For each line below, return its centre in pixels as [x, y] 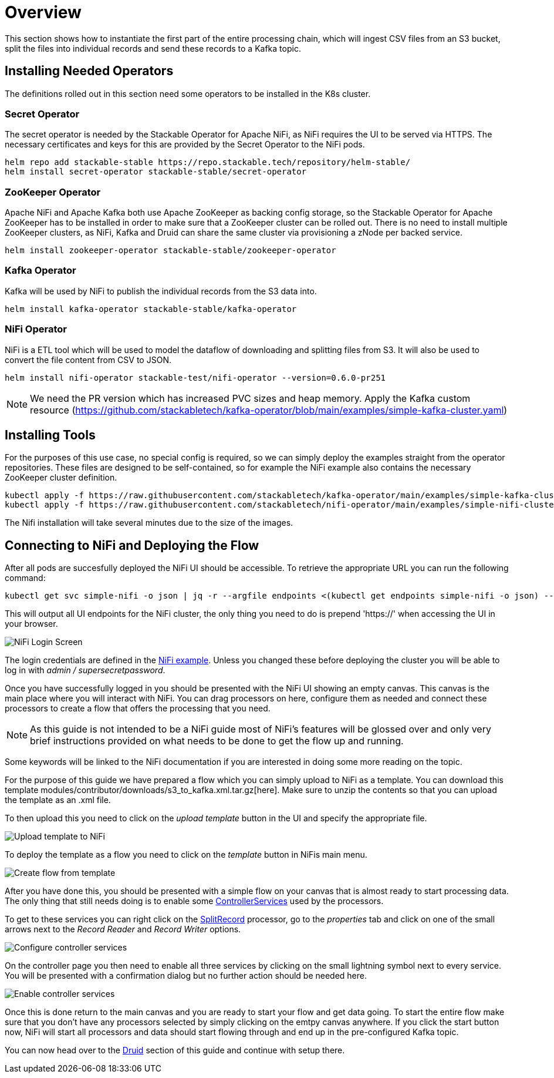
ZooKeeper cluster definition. [61, 478]
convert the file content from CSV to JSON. [88, 360]
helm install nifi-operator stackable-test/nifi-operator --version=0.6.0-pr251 [195, 377]
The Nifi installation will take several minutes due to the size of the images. [149, 523]
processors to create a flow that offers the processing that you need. [138, 708]
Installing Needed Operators [89, 71]
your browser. [31, 624]
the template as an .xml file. [58, 800]
